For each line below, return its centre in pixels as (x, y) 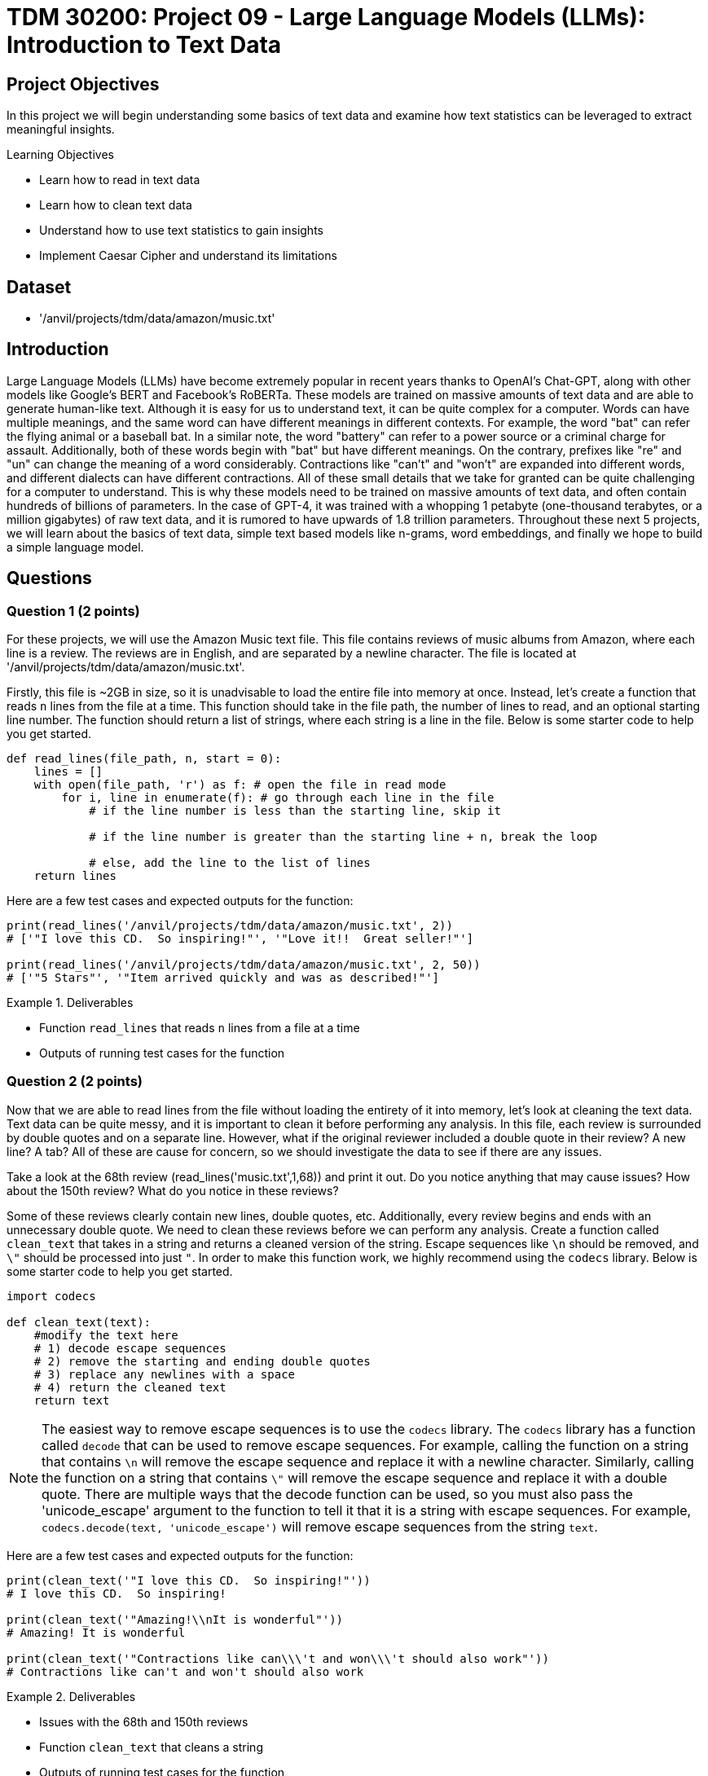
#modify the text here (106, 1335)
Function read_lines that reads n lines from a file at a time (200, 1028)
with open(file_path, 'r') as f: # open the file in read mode (240, 785)
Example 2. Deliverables (71, 1696)
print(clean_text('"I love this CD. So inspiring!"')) (189, 1580)
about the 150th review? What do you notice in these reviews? (173, 1190)
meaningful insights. (61, 130)
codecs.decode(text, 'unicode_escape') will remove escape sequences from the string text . (320, 1526)
